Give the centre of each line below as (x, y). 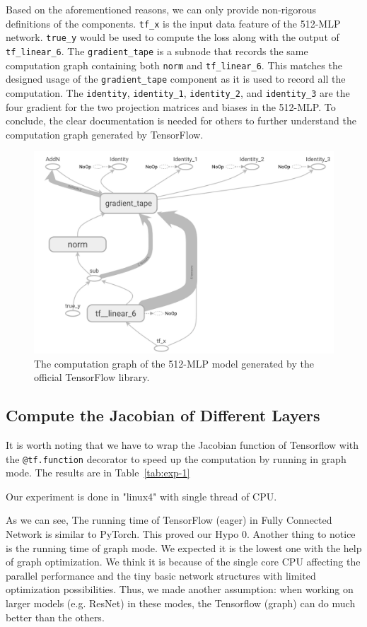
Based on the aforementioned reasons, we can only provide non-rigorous (161, 9)
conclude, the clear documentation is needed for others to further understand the (181, 121)
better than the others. (55, 617)
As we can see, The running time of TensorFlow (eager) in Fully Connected (169, 520)
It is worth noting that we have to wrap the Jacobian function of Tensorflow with (182, 445)
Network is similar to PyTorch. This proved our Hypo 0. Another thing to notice (181, 534)
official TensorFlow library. (92, 377)
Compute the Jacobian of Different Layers (163, 415)
